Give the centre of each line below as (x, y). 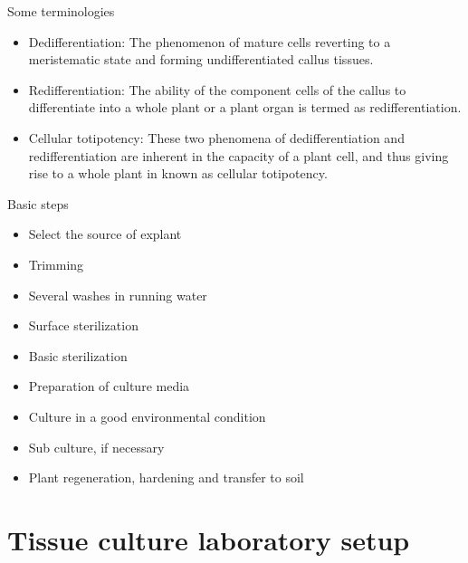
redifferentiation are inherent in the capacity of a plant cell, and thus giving (239, 155)
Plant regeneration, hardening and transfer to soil (166, 477)
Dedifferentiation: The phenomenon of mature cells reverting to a (210, 41)
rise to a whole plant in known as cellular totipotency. (178, 173)
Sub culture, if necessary (96, 447)
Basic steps (38, 203)
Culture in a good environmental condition (147, 416)
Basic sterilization (78, 355)
